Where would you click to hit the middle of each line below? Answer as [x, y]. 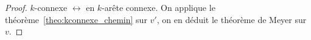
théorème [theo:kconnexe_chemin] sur [76, 19]
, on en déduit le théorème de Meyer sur [232, 19]
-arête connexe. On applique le [159, 7]
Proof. [16, 7]
